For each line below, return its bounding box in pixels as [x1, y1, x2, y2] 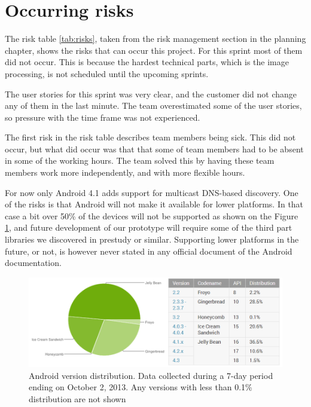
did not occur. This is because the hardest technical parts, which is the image [5, 56, 289, 68]
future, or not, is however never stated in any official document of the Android [5, 244, 292, 257]
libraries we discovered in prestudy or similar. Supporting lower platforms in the [5, 233, 299, 246]
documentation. [5, 256, 62, 269]
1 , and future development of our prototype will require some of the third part [5, 221, 292, 234]
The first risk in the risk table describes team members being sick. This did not [5, 131, 296, 143]
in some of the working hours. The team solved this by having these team [5, 154, 275, 167]
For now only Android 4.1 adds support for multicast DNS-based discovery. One [5, 186, 298, 198]
